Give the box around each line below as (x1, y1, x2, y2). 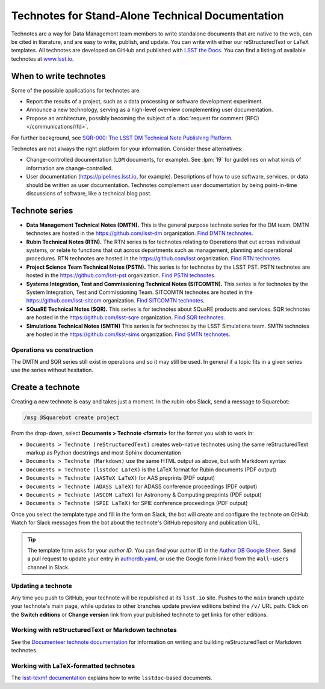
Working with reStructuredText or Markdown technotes (11, 626, 177, 634)
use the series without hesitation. (11, 367, 93, 374)
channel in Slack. (27, 563, 70, 571)
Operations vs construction (11, 346, 93, 354)
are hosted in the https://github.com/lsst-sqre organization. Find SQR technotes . (26, 314, 226, 321)
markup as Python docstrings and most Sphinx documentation (26, 449, 182, 456)
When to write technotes (11, 71, 107, 81)
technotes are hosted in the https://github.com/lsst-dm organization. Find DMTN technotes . (26, 230, 253, 237)
